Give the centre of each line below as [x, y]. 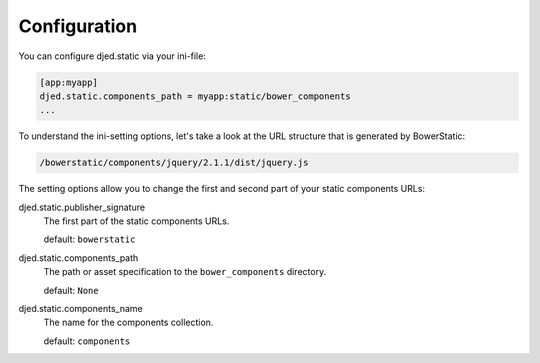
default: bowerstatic [89, 239]
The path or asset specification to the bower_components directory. [185, 272]
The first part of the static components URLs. [136, 221]
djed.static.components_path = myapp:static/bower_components [195, 96]
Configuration [78, 26]
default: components [87, 341]
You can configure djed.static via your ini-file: [112, 56]
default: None [71, 290]
